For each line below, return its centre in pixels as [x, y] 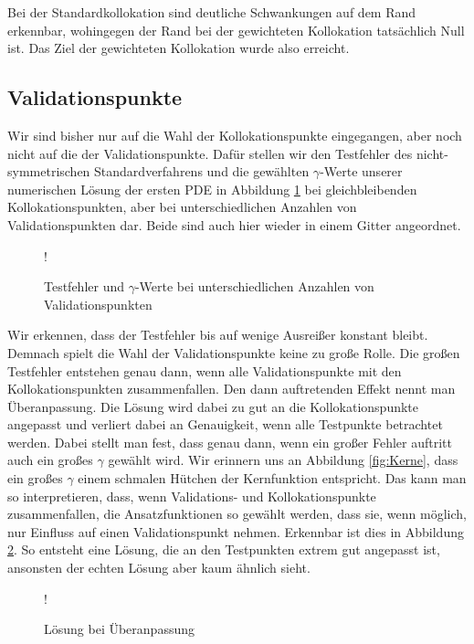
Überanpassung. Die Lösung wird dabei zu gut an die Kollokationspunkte [213, 406]
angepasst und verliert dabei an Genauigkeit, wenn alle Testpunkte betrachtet [225, 424]
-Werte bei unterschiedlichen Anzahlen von [254, 286]
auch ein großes [50, 460]
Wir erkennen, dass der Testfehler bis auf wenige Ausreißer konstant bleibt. [218, 335]
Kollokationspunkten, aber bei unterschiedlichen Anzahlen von [182, 207]
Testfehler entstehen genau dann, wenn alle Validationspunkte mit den [205, 370]
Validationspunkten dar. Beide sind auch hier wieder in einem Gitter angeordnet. [234, 224]
